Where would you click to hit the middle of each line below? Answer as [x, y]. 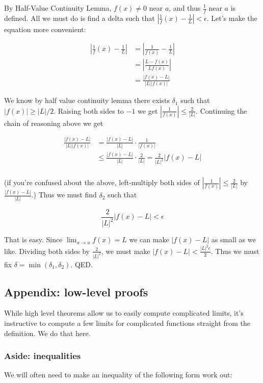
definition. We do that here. [47, 333]
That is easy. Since [33, 239]
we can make [149, 239]
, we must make [126, 251]
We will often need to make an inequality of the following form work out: [118, 375]
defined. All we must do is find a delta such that [80, 18]
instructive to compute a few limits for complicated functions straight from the [127, 323]
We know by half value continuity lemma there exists [87, 100]
